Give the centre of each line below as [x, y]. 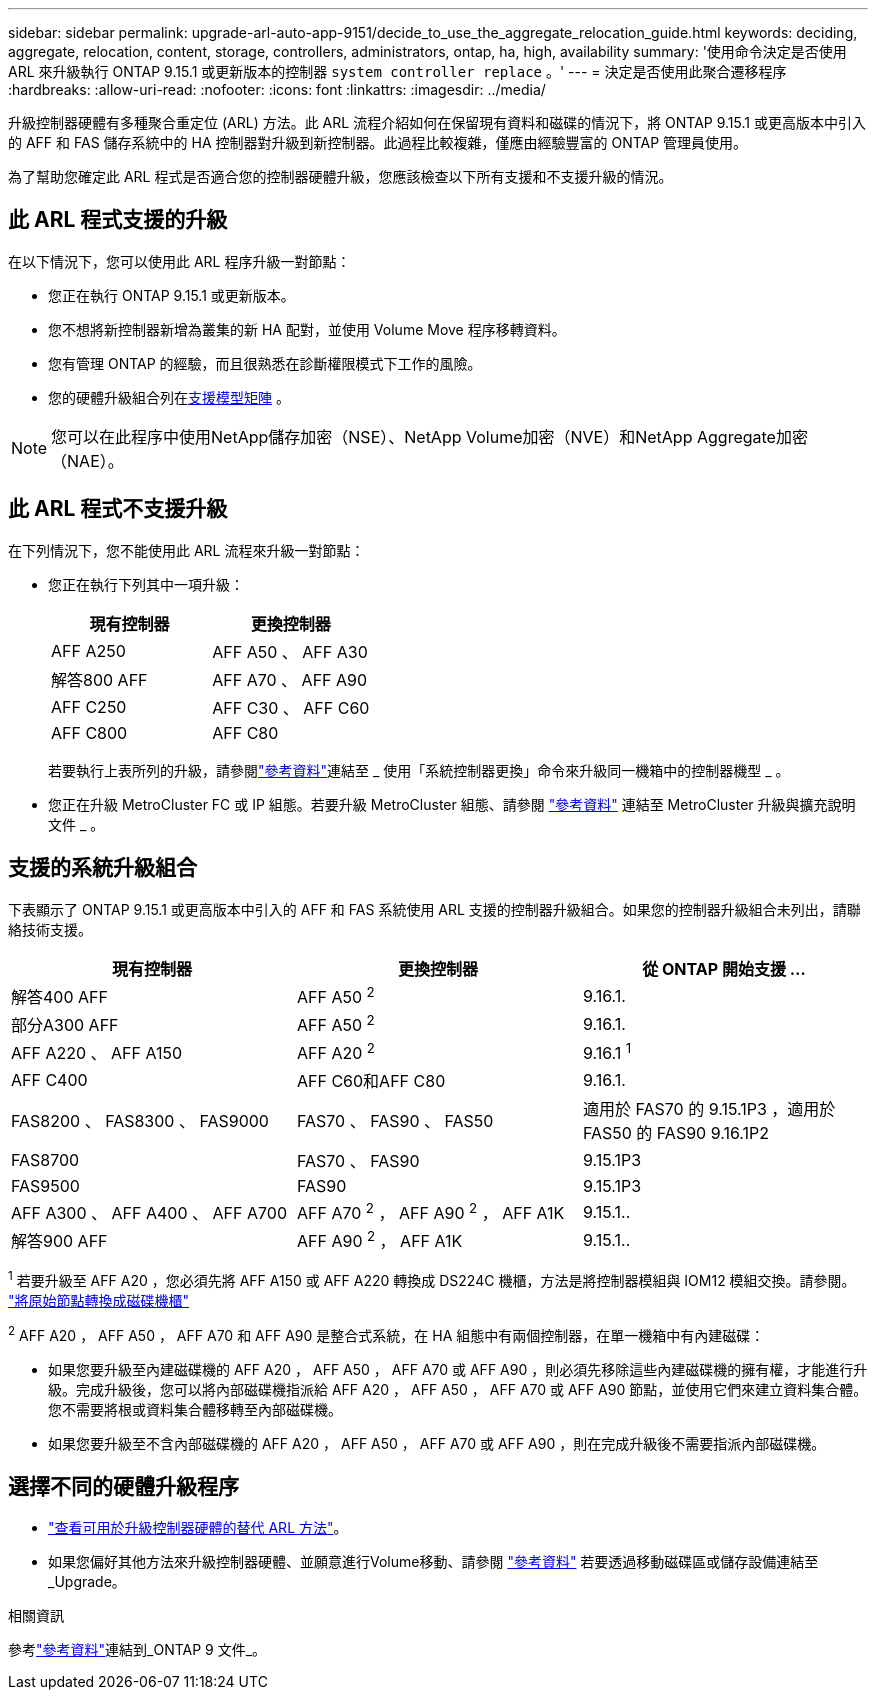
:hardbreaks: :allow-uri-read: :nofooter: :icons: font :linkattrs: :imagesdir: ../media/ [277, 89]
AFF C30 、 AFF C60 [291, 707]
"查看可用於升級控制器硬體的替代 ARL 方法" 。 [198, 1528]
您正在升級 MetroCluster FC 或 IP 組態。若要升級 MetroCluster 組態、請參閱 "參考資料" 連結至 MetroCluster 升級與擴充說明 [452, 804]
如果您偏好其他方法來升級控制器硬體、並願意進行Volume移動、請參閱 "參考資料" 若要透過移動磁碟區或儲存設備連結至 [433, 1562]
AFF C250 [89, 706]
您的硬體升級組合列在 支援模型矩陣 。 [169, 397]
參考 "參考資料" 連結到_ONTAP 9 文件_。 [137, 1650]
